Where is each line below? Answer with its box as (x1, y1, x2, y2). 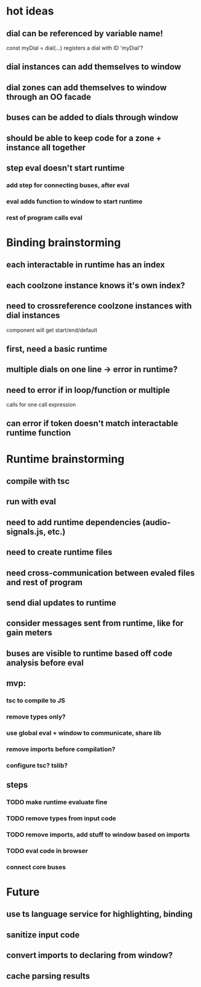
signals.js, (6, 526, 46, 537)
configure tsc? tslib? (6, 761, 68, 769)
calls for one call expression (6, 401, 77, 409)
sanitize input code (6, 930, 80, 940)
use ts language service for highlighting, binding (6, 909, 193, 919)
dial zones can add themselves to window (6, 82, 167, 92)
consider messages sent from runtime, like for (6, 618, 184, 629)
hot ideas (6, 4, 54, 18)
